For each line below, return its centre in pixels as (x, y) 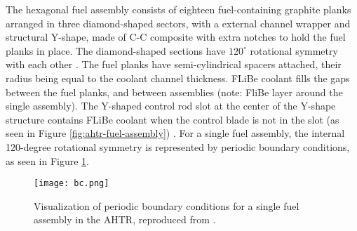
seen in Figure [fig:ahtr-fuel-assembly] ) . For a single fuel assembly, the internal (175, 133)
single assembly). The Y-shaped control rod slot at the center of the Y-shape (171, 106)
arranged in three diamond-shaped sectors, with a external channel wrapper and (178, 23)
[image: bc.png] (72, 184)
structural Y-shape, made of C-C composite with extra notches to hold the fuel (176, 37)
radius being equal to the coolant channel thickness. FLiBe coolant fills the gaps (178, 78)
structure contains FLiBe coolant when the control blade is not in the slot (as (173, 119)
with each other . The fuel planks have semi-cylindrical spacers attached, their (174, 64)
